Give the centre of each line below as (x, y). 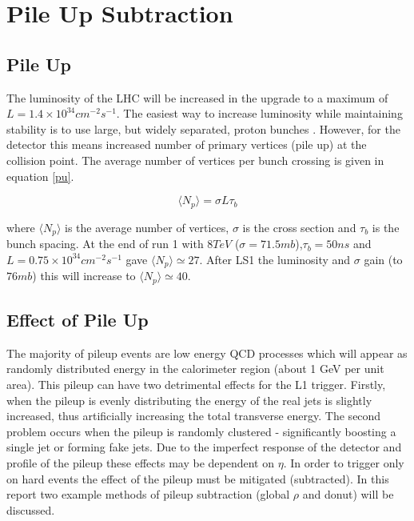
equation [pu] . (40, 176)
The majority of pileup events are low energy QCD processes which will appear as (207, 353)
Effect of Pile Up (78, 319)
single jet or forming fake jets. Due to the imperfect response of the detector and (204, 447)
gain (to (383, 259)
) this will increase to (84, 276)
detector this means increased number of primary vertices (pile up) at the (187, 144)
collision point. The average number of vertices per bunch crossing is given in (195, 160)
